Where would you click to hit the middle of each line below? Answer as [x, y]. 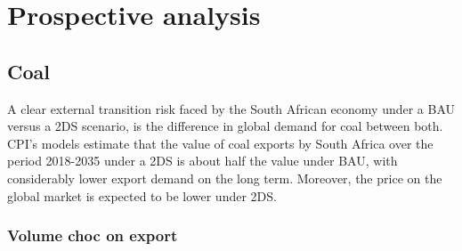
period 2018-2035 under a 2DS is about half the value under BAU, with [203, 161]
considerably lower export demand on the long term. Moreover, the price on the [225, 178]
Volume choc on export [93, 235]
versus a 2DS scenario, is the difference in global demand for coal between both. [225, 126]
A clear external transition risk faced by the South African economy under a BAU [231, 108]
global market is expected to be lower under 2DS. [142, 195]
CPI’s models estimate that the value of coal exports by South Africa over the [220, 143]
